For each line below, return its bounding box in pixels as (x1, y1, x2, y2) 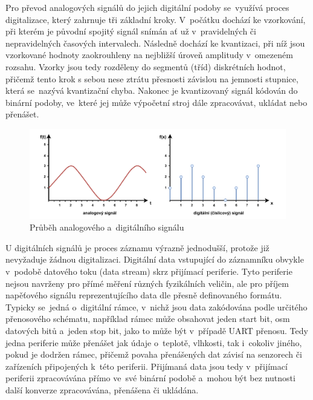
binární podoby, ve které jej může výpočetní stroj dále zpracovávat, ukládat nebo (5, 96, 308, 108)
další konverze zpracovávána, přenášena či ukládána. (5, 383, 199, 396)
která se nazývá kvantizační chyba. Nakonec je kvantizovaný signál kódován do (5, 84, 298, 97)
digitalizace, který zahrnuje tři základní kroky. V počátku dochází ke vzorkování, (5, 13, 306, 25)
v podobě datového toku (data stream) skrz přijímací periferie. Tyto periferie (5, 264, 292, 277)
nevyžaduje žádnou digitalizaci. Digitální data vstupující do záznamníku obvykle (5, 253, 304, 266)
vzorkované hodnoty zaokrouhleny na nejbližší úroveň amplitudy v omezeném (5, 48, 293, 61)
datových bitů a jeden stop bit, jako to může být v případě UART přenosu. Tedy (5, 324, 308, 336)
